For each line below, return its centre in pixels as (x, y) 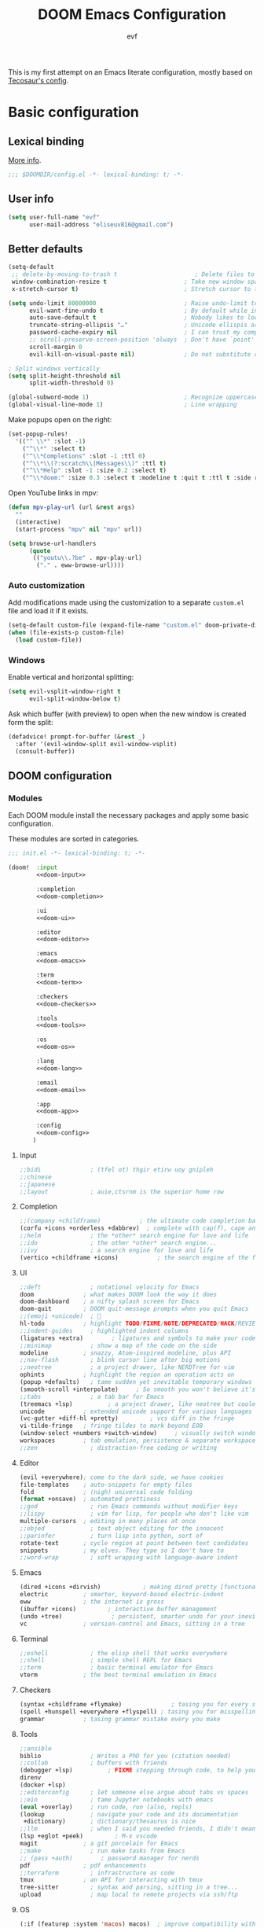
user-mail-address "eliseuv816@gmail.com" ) (101, 224)
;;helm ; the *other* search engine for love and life (134, 1236)
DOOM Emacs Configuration (132, 15)
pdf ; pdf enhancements (83, 1865)
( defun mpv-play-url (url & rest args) (71, 508)
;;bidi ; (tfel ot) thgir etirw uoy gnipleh (116, 1169)
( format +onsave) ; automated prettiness (90, 1499)
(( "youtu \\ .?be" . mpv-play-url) (88, 558)
